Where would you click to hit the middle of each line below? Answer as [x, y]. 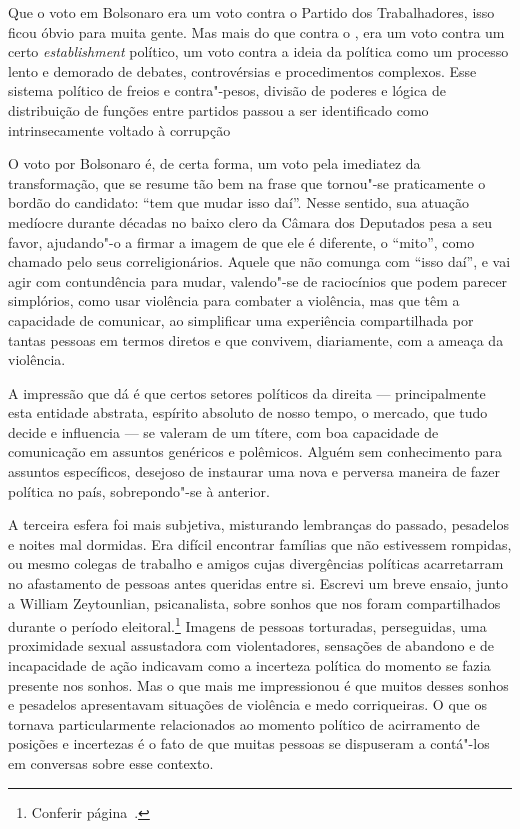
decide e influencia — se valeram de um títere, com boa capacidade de [223, 431]
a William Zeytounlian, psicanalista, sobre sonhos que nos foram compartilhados [254, 602]
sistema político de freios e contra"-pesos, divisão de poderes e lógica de [227, 90]
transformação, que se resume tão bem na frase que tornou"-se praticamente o [247, 182]
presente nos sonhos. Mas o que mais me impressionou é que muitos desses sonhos [258, 684]
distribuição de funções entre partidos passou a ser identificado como [218, 109]
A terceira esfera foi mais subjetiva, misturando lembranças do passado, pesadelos [258, 524]
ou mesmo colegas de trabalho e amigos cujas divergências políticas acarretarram [256, 563]
